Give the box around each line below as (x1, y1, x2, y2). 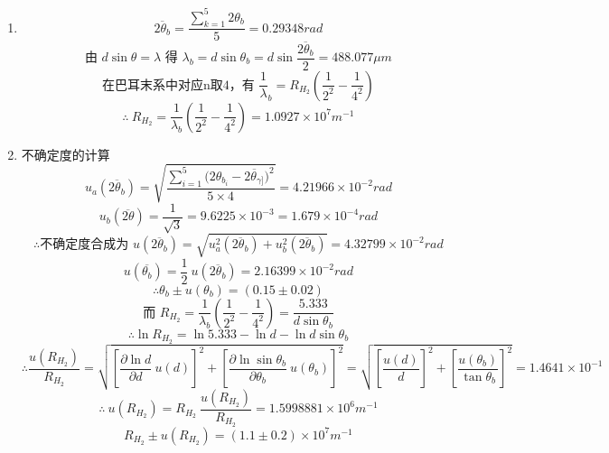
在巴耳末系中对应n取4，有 (101, 79, 255, 92)
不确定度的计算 (21, 144, 110, 163)
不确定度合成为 (40, 238, 129, 252)
